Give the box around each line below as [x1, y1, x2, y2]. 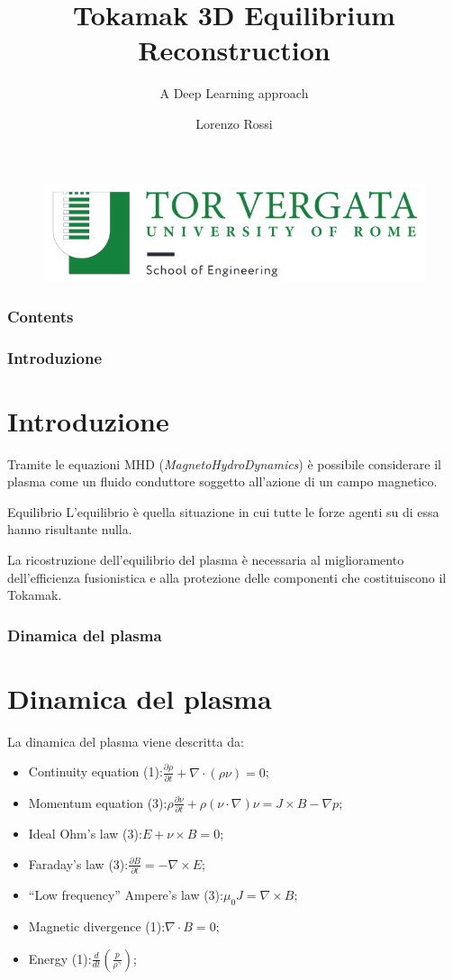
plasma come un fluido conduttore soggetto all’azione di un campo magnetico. [7, 472, 438, 491]
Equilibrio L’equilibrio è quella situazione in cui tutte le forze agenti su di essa [7, 502, 439, 521]
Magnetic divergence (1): [28, 916, 166, 935]
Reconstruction [138, 32, 331, 68]
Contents [7, 304, 74, 327]
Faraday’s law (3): [28, 854, 129, 873]
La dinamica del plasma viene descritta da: [7, 731, 244, 750]
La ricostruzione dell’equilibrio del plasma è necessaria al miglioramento [7, 549, 404, 568]
